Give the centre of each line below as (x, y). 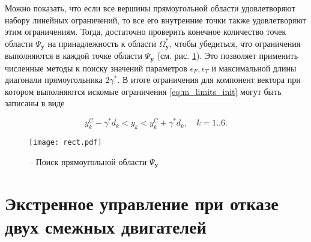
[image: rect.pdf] (65, 142)
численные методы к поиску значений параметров (96, 68)
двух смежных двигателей (106, 227)
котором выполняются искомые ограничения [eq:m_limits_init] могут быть (143, 91)
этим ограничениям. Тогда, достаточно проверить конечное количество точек (146, 32)
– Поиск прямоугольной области (88, 161)
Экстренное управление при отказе (142, 203)
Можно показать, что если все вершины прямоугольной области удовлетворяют (150, 8)
